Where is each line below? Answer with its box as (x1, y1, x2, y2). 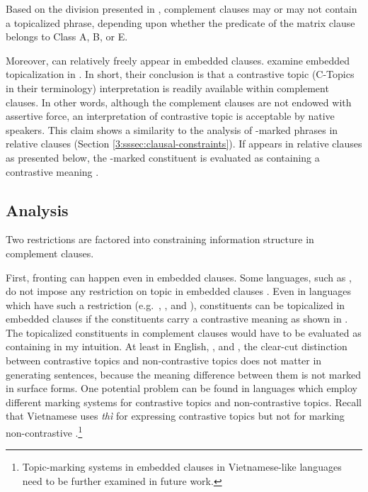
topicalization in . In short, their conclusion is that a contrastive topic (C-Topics (6, 67, 355, 82)
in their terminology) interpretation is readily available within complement (6, 80, 329, 95)
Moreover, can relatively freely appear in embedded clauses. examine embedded (6, 52, 350, 67)
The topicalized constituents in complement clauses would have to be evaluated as (6, 325, 362, 340)
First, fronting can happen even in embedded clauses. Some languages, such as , (6, 269, 352, 284)
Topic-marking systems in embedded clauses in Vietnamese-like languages (22, 459, 342, 474)
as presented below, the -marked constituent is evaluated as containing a (6, 150, 320, 164)
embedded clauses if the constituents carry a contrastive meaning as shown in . (6, 311, 348, 326)
